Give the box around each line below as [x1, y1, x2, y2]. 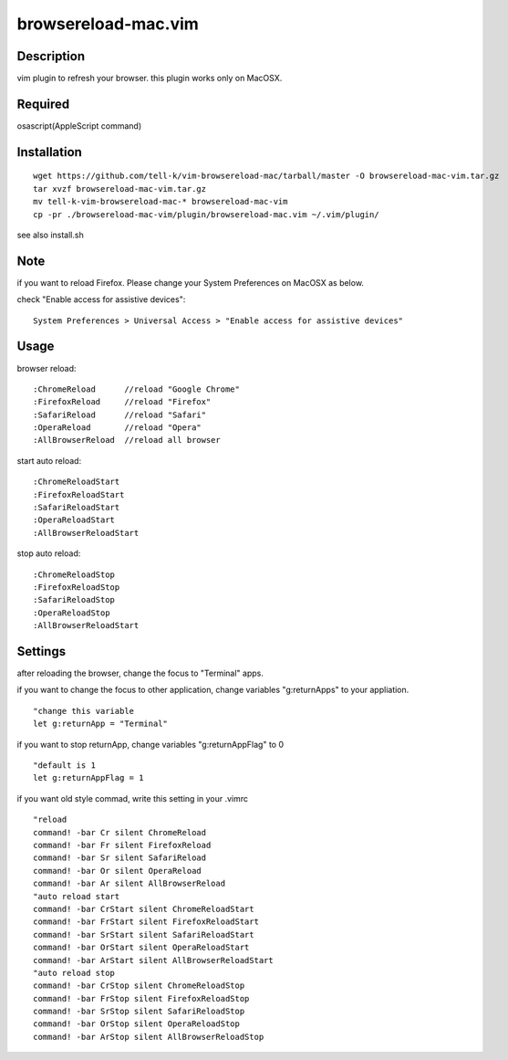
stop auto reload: [16, 548, 81, 559]
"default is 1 [33, 761, 96, 771]
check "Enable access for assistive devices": [16, 294, 186, 305]
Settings [16, 644, 67, 659]
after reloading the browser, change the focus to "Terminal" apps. [16, 667, 264, 679]
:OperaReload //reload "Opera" [33, 423, 202, 433]
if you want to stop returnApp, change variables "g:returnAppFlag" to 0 [16, 739, 285, 750]
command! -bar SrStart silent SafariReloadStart [33, 929, 254, 939]
